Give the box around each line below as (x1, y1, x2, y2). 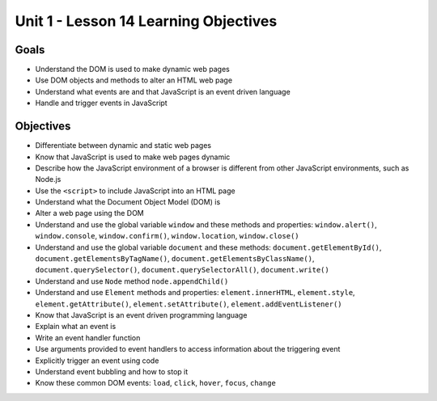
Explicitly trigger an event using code (35, 356, 159, 365)
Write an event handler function (35, 332, 141, 343)
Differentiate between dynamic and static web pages (35, 141, 212, 150)
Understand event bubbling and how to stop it (35, 366, 189, 376)
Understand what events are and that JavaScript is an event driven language (35, 87, 291, 96)
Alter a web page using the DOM (35, 209, 145, 218)
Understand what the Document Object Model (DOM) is (35, 197, 221, 207)
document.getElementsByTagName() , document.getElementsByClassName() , (35, 254, 315, 264)
